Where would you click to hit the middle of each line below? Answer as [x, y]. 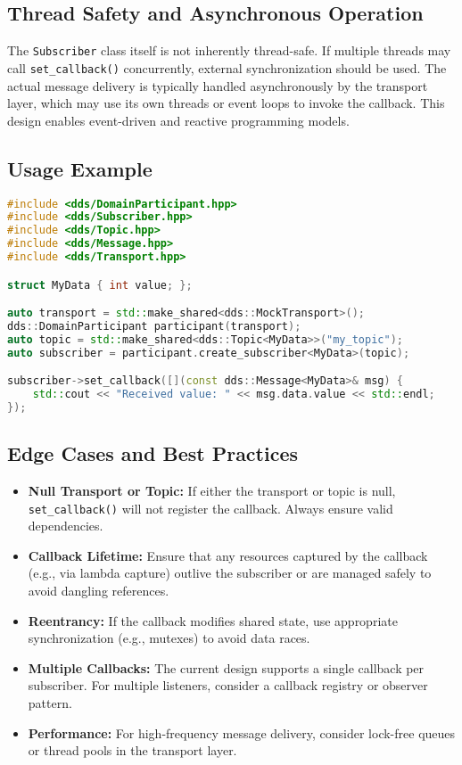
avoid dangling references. [99, 591]
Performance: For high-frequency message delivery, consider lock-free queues [242, 732]
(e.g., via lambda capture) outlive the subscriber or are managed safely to [230, 573]
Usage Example [80, 168]
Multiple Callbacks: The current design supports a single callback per [226, 667]
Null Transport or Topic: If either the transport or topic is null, [212, 491]
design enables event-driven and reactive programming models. [178, 120]
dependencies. [66, 526]
